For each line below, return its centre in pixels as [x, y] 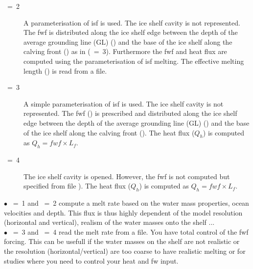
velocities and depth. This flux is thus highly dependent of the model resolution [123, 212]
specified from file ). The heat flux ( [77, 186]
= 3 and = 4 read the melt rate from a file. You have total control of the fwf [131, 231]
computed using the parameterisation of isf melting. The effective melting [134, 61]
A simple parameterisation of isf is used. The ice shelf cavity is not [124, 103]
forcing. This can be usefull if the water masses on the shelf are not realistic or [122, 241]
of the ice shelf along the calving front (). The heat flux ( [109, 132]
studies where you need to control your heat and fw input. [91, 260]
